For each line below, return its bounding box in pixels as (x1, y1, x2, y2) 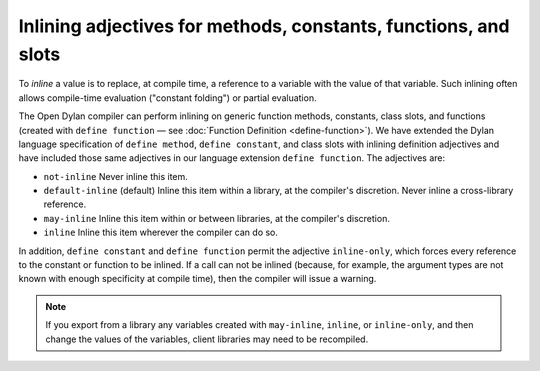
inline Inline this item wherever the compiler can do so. (43, 226, 279, 239)
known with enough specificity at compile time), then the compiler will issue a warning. (18, 273, 377, 285)
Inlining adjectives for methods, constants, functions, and (18, 15, 510, 37)
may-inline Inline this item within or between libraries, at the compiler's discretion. (43, 212, 390, 224)
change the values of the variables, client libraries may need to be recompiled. (45, 333, 369, 345)
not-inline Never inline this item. (43, 170, 189, 182)
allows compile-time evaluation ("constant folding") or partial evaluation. (18, 91, 317, 104)
